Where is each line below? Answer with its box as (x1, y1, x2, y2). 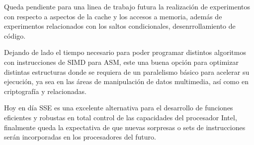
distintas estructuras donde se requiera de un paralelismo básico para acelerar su (4, 66, 250, 77)
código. (4, 30, 26, 41)
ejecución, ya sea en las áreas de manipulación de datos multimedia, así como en (4, 76, 249, 87)
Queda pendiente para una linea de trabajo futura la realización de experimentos (4, 1, 250, 11)
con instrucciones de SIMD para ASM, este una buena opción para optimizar (4, 56, 239, 67)
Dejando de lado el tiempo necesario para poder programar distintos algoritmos (4, 47, 246, 57)
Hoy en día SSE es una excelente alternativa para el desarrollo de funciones (4, 102, 233, 113)
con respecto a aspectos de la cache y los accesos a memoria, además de (4, 11, 222, 21)
